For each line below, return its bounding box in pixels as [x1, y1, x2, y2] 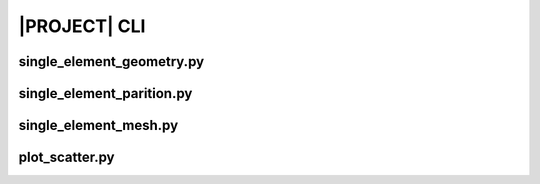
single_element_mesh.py [18, 117, 179, 134]
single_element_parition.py [18, 85, 193, 102]
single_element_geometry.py [18, 53, 205, 70]
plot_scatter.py [18, 149, 115, 166]
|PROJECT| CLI [18, 15, 146, 37]
